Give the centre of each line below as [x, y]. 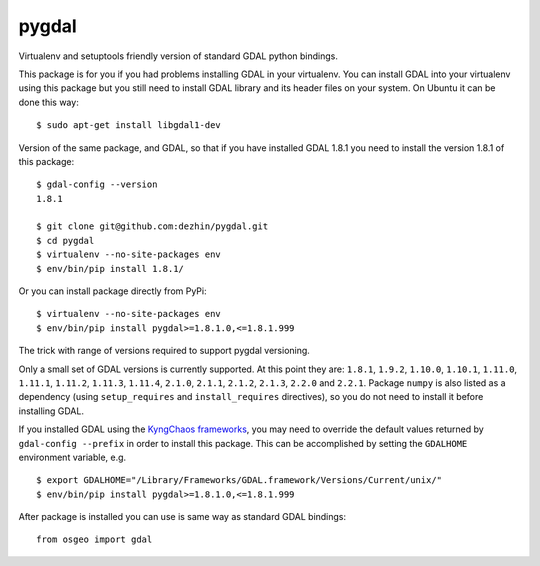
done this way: [48, 102]
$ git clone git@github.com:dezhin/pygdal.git [152, 226]
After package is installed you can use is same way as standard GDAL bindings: [182, 517]
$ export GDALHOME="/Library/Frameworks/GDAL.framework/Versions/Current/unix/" [239, 480]
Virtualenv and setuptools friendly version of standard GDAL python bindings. [178, 56]
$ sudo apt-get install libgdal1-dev [129, 125]
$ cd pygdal [65, 240]
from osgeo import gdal [94, 539]
